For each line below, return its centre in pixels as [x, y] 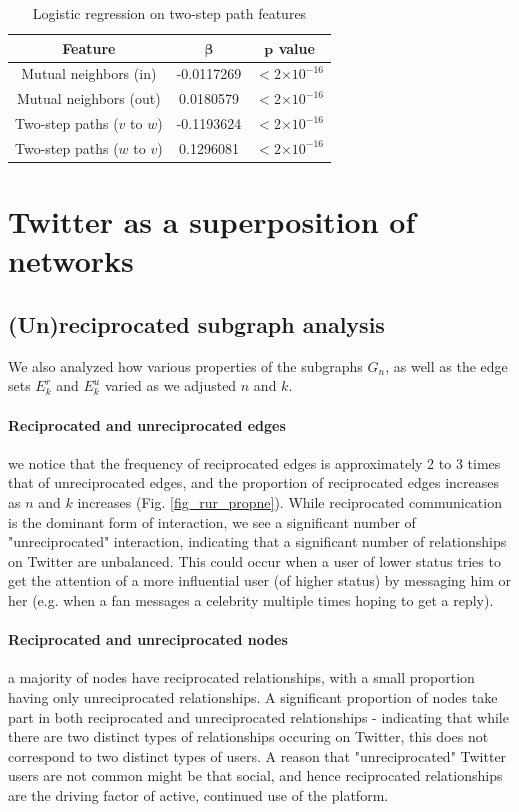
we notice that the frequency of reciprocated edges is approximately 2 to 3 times [254, 462]
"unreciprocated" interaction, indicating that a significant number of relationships [257, 541]
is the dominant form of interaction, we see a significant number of [212, 521]
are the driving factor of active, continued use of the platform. [198, 794]
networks [71, 260]
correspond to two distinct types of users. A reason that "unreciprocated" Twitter [257, 755]
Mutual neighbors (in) [89, 73]
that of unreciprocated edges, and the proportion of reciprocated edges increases [253, 482]
